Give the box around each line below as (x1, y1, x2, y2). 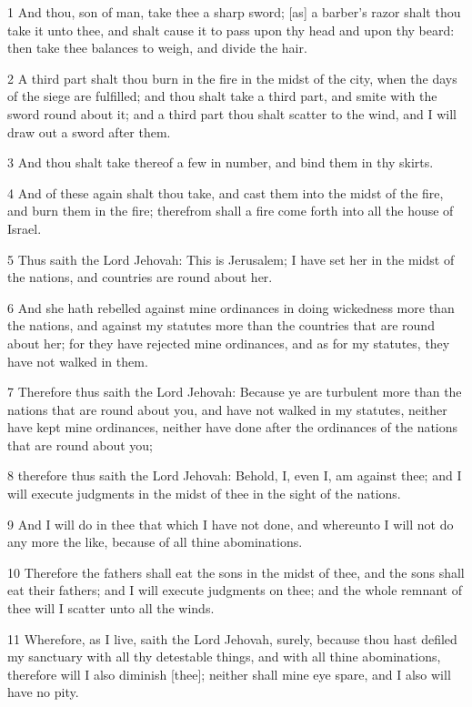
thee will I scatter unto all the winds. (7, 599, 215, 618)
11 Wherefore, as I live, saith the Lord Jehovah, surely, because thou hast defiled (7, 629, 457, 648)
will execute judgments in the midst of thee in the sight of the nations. (7, 484, 401, 503)
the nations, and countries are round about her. (7, 268, 273, 287)
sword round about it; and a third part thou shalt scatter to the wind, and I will (7, 104, 457, 123)
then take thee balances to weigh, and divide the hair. (7, 38, 307, 57)
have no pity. (7, 682, 79, 702)
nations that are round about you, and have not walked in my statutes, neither (7, 399, 447, 419)
